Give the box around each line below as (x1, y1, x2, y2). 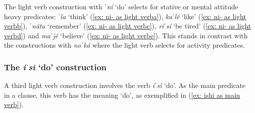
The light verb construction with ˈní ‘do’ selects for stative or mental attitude (4, 1, 238, 11)
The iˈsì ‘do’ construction (4, 60, 107, 73)
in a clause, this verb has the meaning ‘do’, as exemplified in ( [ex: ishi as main (4, 89, 240, 100)
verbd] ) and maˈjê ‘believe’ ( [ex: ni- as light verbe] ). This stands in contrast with (4, 30, 248, 40)
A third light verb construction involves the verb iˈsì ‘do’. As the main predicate (4, 80, 246, 90)
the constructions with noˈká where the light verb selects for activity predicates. (4, 40, 245, 50)
